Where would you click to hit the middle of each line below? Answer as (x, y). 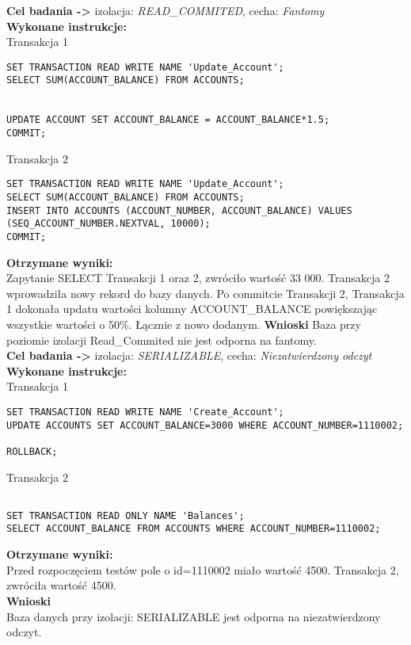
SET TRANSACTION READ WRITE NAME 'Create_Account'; (145, 412)
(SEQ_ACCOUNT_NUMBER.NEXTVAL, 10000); (108, 224)
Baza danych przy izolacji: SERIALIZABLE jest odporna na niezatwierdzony (194, 616)
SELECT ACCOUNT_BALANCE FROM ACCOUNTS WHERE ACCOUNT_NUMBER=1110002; (194, 529)
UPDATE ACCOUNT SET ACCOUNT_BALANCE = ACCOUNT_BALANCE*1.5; (168, 120)
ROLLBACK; (32, 451)
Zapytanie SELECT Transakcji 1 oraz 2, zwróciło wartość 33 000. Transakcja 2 (198, 278)
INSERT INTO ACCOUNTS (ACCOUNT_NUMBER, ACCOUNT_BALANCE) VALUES (179, 210)
